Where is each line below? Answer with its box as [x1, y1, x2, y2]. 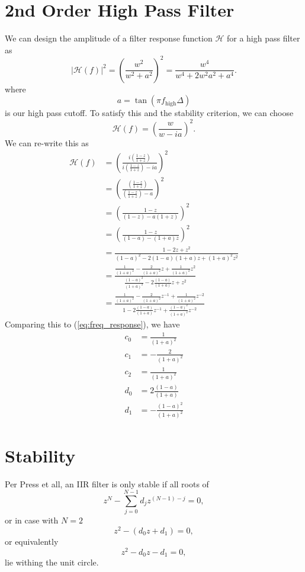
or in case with [5, 514, 59, 526]
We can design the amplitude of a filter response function [5, 32, 213, 44]
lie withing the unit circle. [5, 556, 99, 568]
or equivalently [5, 535, 59, 547]
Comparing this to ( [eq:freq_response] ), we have [5, 318, 180, 330]
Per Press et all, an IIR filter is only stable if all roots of [5, 477, 209, 490]
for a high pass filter [226, 32, 300, 44]
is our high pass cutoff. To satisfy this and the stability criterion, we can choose [5, 107, 294, 119]
